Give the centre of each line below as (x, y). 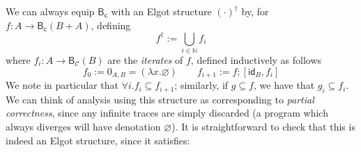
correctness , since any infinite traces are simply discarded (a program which (167, 113)
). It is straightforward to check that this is (263, 127)
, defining (111, 25)
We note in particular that (62, 85)
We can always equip (50, 11)
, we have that (284, 85)
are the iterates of (145, 60)
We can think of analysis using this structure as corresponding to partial (160, 99)
